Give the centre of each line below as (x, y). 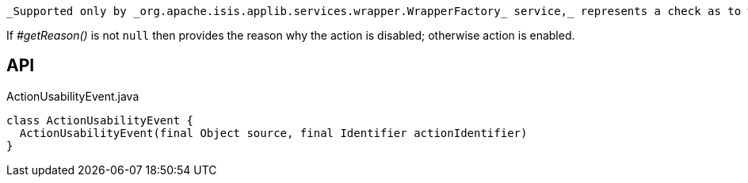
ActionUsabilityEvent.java (73, 96)
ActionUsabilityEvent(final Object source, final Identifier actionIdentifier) (273, 133)
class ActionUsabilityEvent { (100, 120)
